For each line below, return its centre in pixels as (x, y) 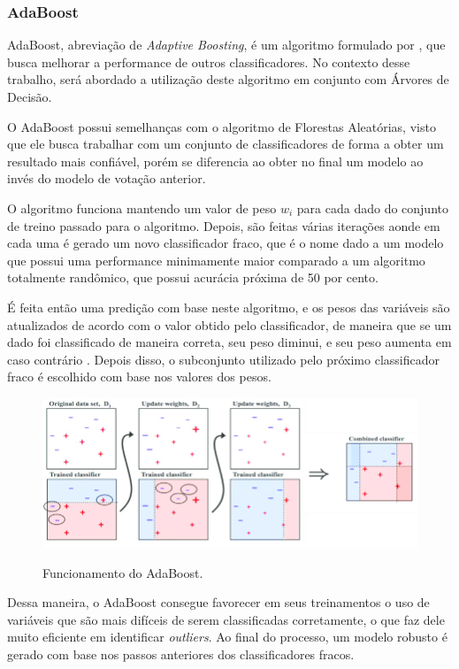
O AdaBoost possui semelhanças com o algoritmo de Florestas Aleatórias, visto (222, 126)
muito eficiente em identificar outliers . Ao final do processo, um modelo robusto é (227, 637)
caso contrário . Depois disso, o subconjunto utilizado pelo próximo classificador (223, 359)
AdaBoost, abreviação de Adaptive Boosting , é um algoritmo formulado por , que (226, 45)
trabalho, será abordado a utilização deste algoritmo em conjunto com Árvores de (228, 79)
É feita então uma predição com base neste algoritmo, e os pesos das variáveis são (229, 307)
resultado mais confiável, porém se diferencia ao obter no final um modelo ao (215, 161)
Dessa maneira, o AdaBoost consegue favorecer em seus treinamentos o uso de (218, 602)
